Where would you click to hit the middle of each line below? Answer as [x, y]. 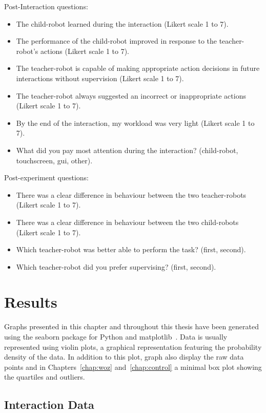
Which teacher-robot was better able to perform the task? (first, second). [131, 249]
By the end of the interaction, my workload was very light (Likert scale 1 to [135, 123]
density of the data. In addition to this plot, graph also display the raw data [124, 357]
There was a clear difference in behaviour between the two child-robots [127, 222]
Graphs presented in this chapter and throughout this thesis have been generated [131, 326]
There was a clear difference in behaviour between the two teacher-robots [131, 194]
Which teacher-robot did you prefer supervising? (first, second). [116, 266]
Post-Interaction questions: [46, 6]
